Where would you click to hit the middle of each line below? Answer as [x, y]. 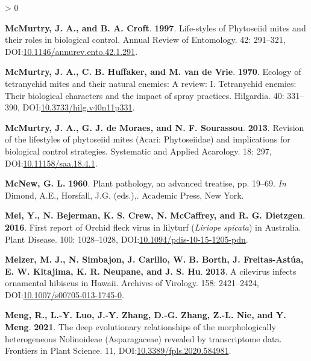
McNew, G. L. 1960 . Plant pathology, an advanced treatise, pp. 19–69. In [146, 183]
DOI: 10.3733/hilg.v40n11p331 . [79, 107]
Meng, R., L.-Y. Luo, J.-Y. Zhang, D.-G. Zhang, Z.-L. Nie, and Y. [146, 315]
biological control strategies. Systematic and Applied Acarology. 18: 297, [138, 151]
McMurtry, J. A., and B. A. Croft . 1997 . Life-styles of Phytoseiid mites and [155, 27]
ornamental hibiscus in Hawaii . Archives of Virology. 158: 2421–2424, [132, 283]
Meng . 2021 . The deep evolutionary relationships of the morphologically [140, 327]
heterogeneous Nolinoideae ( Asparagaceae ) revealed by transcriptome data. [143, 338]
